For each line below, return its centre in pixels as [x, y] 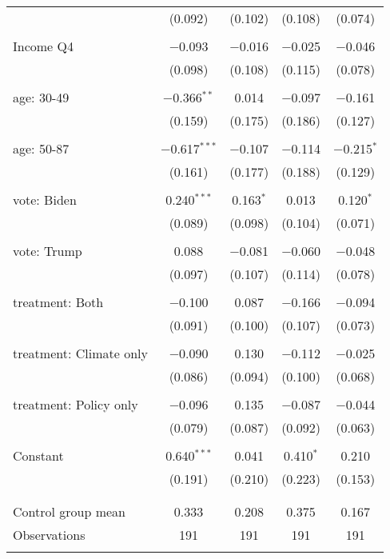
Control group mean [69, 511]
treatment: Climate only [80, 353]
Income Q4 [43, 46]
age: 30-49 [41, 97]
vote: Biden [45, 200]
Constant [38, 455]
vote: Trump [48, 251]
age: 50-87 [41, 148]
